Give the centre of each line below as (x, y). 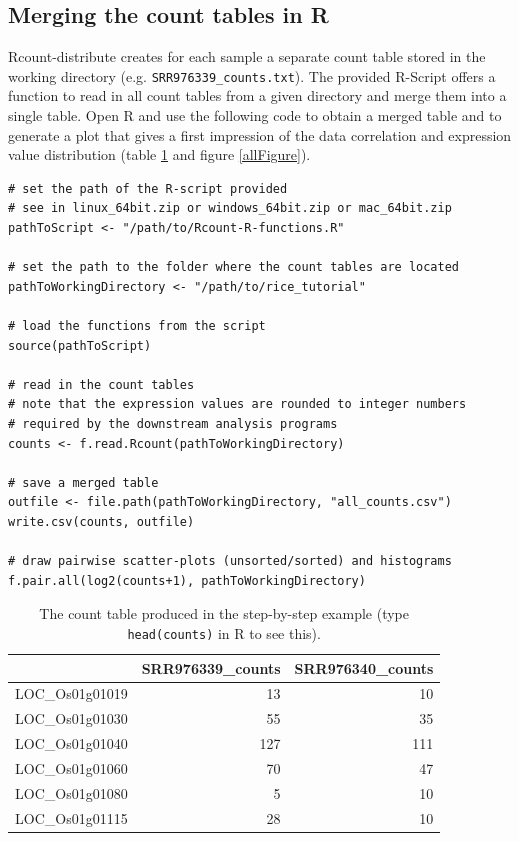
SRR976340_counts (364, 667)
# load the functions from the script (137, 325)
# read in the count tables (101, 384)
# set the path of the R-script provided (148, 188)
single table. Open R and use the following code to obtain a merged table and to (255, 115)
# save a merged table (83, 482)
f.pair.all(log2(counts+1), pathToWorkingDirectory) (187, 580)
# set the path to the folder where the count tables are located (234, 267)
